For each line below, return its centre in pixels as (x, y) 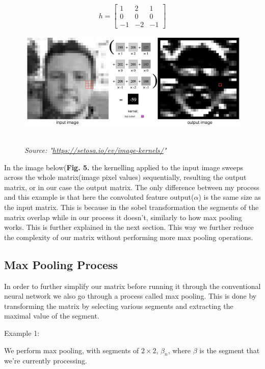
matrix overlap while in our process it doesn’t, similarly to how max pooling (123, 217)
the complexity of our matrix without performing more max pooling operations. (129, 237)
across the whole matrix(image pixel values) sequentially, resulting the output (125, 177)
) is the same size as (230, 197)
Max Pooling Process (61, 264)
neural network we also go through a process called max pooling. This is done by (130, 296)
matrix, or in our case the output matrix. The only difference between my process (132, 187)
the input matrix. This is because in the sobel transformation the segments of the (131, 207)
